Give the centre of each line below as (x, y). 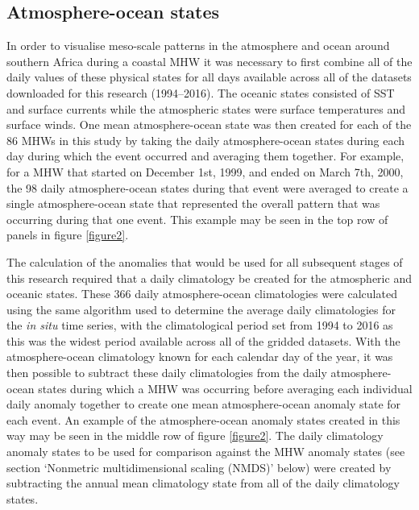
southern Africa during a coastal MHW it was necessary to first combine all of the (209, 61)
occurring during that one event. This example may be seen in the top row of (197, 219)
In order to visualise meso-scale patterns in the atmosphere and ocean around (198, 46)
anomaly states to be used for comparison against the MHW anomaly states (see (206, 452)
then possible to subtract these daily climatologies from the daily (167, 373)
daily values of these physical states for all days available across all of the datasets (209, 77)
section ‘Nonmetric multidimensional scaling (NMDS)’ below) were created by (199, 467)
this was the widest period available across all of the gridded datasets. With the (203, 340)
